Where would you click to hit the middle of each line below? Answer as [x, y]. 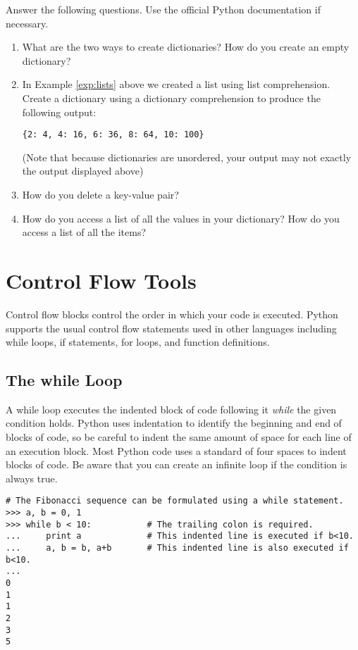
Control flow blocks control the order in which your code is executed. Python [172, 314]
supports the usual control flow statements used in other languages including [171, 328]
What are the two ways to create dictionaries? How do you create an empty [186, 47]
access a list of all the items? [84, 232]
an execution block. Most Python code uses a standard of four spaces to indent [176, 450]
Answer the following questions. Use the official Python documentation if [163, 9]
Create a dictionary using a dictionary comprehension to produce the [171, 98]
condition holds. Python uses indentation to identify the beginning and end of [174, 423]
